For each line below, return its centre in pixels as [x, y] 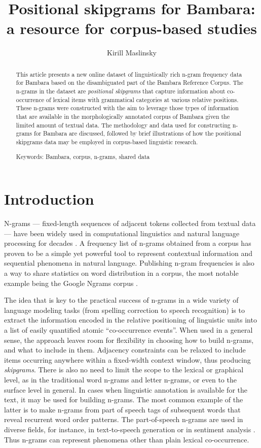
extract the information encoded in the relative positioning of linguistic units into [130, 320]
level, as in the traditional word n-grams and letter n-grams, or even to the [120, 379]
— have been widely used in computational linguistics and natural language [122, 233]
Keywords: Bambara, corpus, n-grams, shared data [83, 156]
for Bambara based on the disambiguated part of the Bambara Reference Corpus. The [129, 83]
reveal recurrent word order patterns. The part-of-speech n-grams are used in [124, 419]
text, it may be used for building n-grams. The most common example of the [124, 399]
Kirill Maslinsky [132, 53]
